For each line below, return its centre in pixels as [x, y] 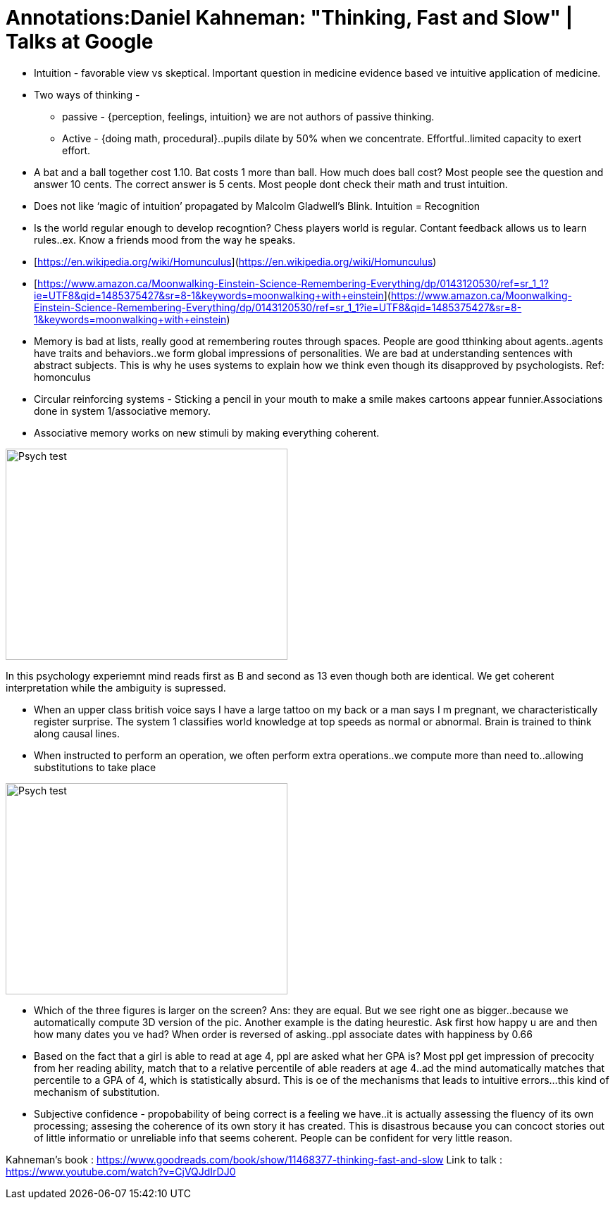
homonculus [62, 377]
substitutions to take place [95, 767]
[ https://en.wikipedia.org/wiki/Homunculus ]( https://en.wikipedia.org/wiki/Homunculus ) [235, 261]
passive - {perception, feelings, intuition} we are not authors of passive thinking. [248, 116]
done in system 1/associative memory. [122, 411]
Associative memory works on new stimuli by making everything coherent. [207, 432]
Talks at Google [80, 42]
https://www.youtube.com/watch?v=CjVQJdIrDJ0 [121, 1171]
